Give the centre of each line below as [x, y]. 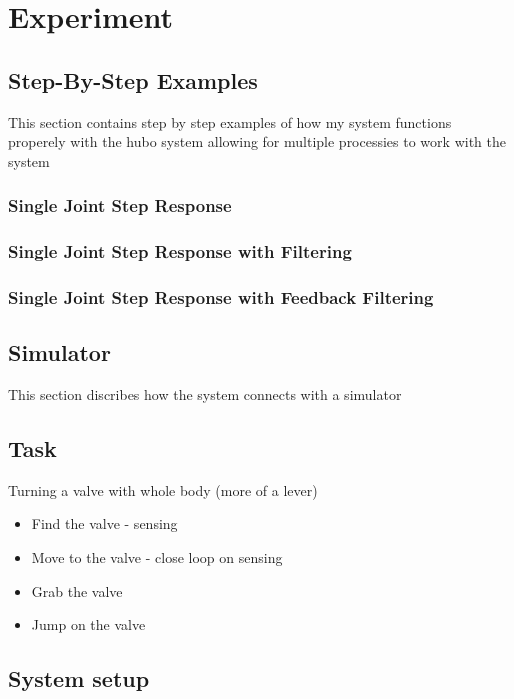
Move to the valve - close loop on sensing [157, 557]
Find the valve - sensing [104, 523]
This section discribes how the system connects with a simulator [205, 394]
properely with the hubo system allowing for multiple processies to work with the [257, 141]
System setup [79, 678]
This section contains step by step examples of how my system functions [230, 121]
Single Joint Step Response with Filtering [180, 251]
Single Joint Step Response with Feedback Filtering [221, 296]
